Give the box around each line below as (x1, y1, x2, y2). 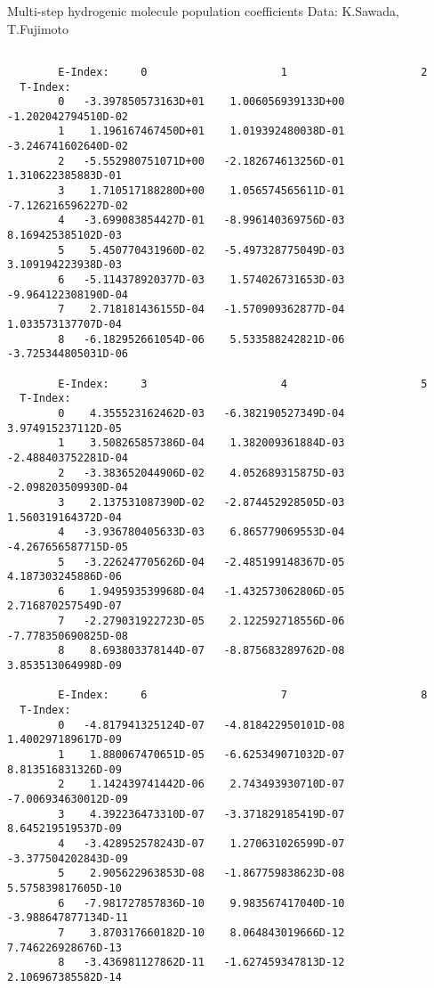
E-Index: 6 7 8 (58, 689, 428, 702)
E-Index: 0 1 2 (58, 65, 428, 78)
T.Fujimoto (7, 19, 69, 37)
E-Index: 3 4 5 (58, 377, 428, 390)
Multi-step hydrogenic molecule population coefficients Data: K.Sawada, (7, 2, 400, 20)
